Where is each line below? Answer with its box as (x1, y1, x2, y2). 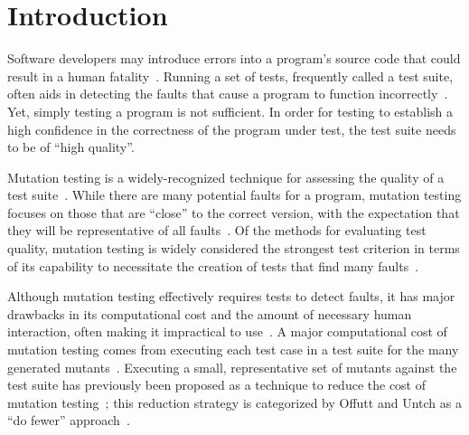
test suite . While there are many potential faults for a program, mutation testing (7, 185, 462, 204)
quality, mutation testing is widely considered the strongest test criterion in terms (7, 239, 460, 258)
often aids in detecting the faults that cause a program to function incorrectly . (7, 84, 448, 103)
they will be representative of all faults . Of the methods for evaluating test (7, 221, 427, 240)
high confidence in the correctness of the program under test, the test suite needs (7, 119, 456, 138)
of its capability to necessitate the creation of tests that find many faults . (7, 256, 419, 275)
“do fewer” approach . (7, 411, 130, 430)
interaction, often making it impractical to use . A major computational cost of (7, 322, 447, 341)
